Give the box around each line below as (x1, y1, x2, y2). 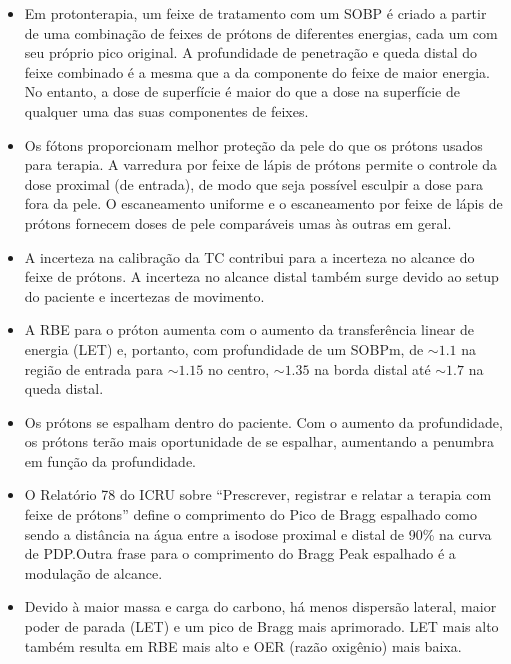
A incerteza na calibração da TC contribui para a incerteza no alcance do (24, 246, 475, 267)
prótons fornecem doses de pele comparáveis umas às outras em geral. (24, 212, 452, 233)
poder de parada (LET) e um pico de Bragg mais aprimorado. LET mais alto (24, 616, 499, 637)
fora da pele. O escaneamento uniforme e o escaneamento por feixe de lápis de (24, 193, 503, 214)
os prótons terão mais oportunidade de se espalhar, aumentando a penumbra (24, 431, 495, 452)
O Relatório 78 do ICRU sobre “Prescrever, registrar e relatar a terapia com (24, 484, 492, 505)
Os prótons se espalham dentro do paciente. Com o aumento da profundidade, (24, 411, 503, 432)
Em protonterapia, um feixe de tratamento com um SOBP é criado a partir (24, 3, 487, 23)
